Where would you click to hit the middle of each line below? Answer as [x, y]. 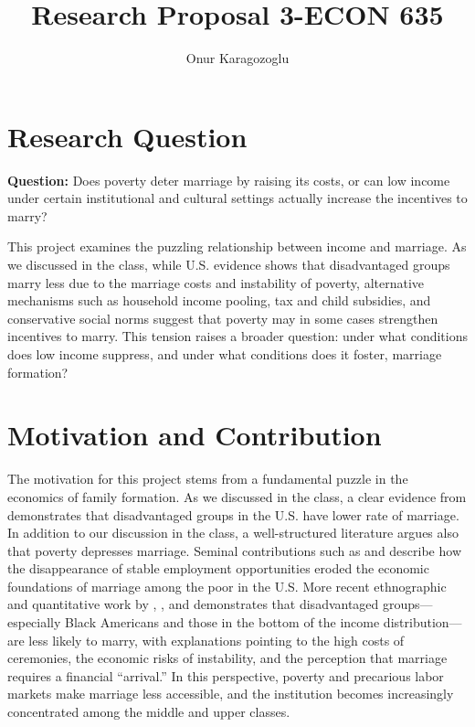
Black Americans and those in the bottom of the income [222, 622]
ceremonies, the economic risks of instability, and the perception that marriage [227, 658]
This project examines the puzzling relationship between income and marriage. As [237, 246]
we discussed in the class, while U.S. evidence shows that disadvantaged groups [229, 265]
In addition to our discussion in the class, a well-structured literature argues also [233, 533]
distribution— [422, 622]
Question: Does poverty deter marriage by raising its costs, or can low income [229, 180]
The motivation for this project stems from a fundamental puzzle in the [208, 479]
